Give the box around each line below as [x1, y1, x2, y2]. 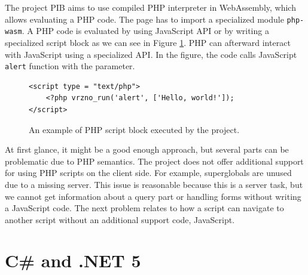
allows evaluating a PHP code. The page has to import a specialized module [5, 13, 284, 25]
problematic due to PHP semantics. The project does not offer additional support [5, 155, 304, 167]
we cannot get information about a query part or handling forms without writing [5, 190, 301, 202]
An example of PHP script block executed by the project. [29, 123, 240, 135]
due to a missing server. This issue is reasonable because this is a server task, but [5, 178, 303, 190]
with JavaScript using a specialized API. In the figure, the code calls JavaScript [5, 48, 297, 60]
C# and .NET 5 [5, 248, 141, 273]
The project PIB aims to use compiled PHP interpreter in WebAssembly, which [5, 1, 296, 13]
